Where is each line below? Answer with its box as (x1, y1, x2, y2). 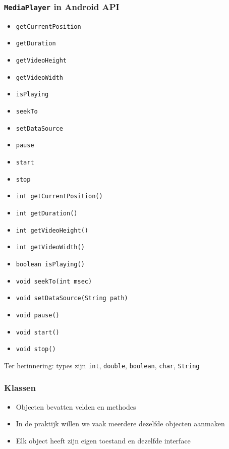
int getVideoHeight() (16, 227, 88, 234)
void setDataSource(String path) (16, 295, 128, 302)
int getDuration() (16, 210, 78, 217)
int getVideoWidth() (16, 244, 85, 251)
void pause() (16, 311, 60, 319)
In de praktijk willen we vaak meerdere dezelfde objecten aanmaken (16, 418, 225, 429)
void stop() (16, 346, 56, 353)
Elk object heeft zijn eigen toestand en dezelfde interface (16, 435, 191, 445)
